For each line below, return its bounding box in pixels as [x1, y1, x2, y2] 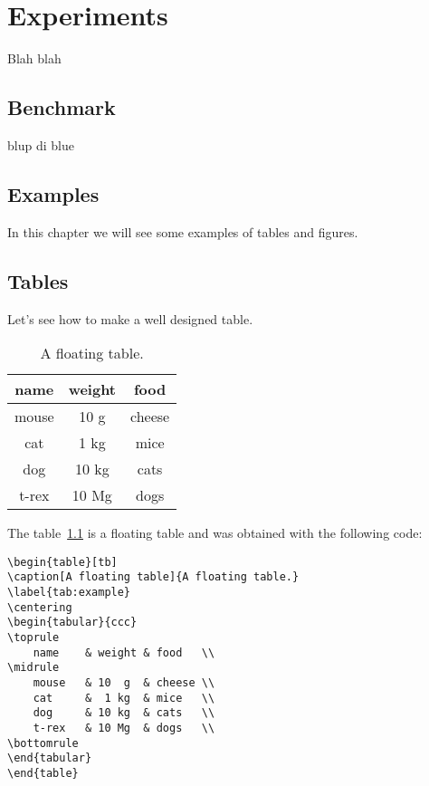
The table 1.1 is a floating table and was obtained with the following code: [7, 523, 423, 542]
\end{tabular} [7, 752, 92, 765]
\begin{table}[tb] [7, 555, 118, 569]
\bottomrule [7, 736, 79, 750]
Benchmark [7, 93, 116, 121]
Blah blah [7, 49, 62, 68]
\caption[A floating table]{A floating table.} [7, 570, 300, 584]
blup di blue [7, 135, 74, 154]
